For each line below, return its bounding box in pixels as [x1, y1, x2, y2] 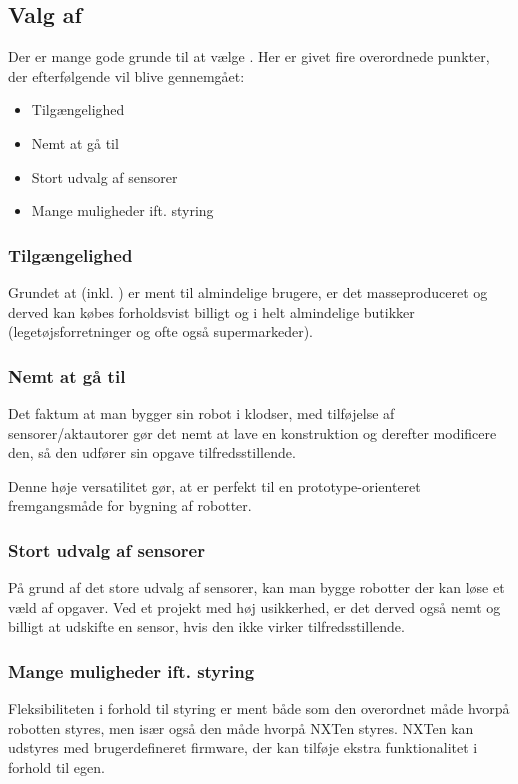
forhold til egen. [8, 756, 105, 777]
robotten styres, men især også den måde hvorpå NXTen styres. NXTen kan [8, 717, 474, 738]
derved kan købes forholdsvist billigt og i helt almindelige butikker [8, 301, 415, 322]
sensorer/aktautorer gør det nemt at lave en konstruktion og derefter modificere [8, 422, 497, 443]
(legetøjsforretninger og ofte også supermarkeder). [8, 321, 313, 342]
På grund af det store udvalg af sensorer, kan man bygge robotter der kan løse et [8, 577, 505, 598]
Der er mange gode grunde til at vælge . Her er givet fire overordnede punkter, [8, 46, 490, 67]
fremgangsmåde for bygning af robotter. [8, 495, 252, 516]
